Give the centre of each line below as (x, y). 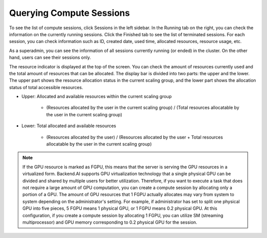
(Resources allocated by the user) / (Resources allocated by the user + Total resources (135, 137)
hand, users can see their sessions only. (50, 57)
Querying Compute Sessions (69, 13)
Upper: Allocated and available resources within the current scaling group (97, 96)
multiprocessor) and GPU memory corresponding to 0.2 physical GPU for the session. (110, 222)
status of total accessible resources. (46, 87)
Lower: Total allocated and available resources (69, 126)
